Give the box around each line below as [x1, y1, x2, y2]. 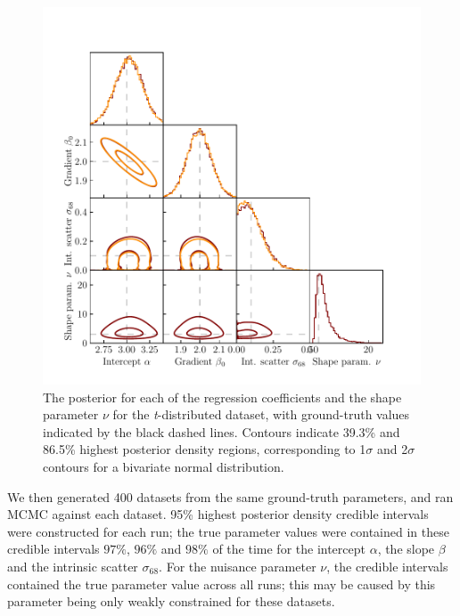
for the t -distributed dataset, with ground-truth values [112, 405, 410, 424]
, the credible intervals [326, 556, 448, 575]
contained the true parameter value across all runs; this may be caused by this [7, 574, 436, 593]
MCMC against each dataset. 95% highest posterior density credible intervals [7, 505, 429, 523]
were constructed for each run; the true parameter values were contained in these [7, 522, 449, 540]
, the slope [377, 539, 435, 558]
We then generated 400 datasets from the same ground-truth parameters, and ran [7, 487, 454, 506]
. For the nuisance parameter [159, 556, 316, 575]
